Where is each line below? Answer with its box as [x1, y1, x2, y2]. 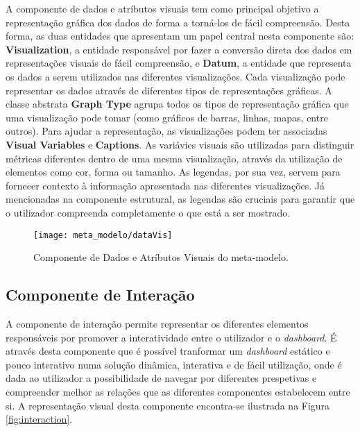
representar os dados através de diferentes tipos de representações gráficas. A [6, 83, 332, 97]
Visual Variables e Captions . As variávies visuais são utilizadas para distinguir [6, 137, 354, 151]
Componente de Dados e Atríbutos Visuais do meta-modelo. [33, 250, 289, 264]
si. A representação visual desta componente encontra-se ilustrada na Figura [6, 398, 330, 412]
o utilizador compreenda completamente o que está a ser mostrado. [6, 205, 291, 219]
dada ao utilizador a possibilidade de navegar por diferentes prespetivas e [6, 371, 317, 385]
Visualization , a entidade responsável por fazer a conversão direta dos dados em [6, 42, 352, 56]
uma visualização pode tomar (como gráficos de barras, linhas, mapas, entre [6, 110, 328, 124]
